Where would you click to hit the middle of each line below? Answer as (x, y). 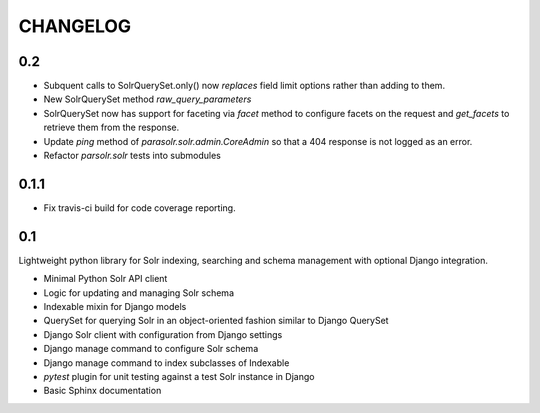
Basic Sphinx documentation (102, 391)
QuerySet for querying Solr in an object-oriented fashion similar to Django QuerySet (216, 321)
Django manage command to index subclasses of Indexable (166, 362)
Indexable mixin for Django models (115, 306)
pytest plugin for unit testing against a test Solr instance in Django (179, 376)
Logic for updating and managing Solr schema (139, 292)
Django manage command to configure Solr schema (151, 349)
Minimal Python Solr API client (105, 279)
